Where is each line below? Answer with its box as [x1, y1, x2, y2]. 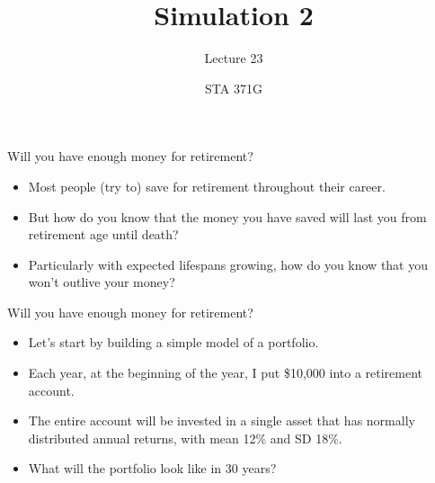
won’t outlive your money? [28, 273, 175, 291]
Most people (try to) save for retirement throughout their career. [28, 176, 386, 195]
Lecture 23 [204, 49, 263, 67]
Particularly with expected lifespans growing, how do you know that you [28, 255, 429, 273]
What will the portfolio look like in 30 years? [28, 459, 277, 478]
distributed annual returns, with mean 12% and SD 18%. [28, 428, 342, 447]
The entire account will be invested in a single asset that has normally [28, 411, 415, 430]
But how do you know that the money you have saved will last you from [28, 207, 427, 226]
